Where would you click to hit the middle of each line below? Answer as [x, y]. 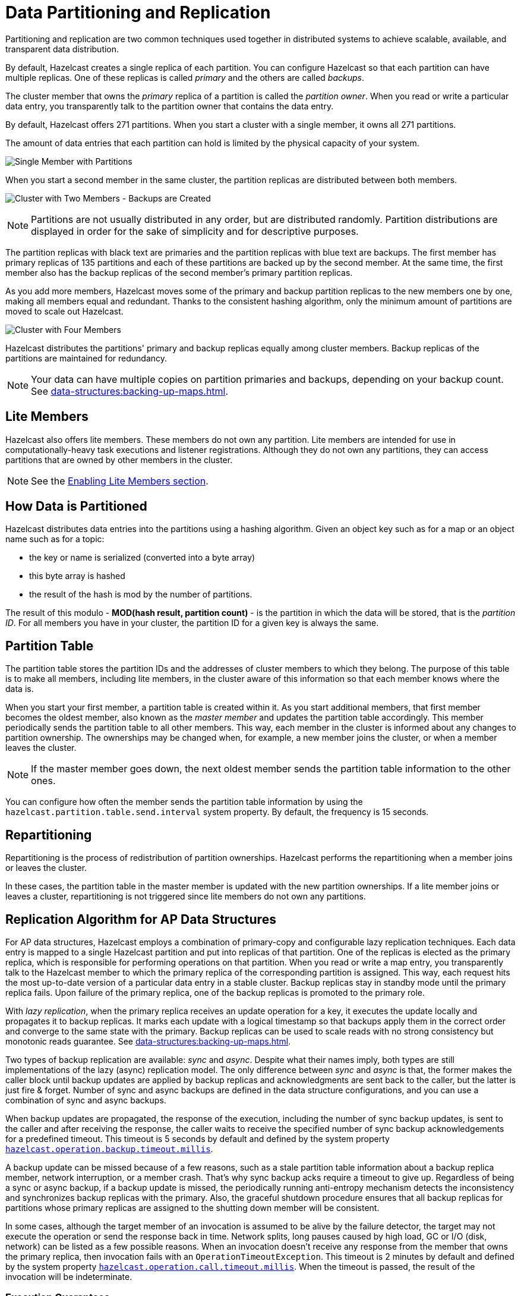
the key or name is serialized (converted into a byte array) [142, 558]
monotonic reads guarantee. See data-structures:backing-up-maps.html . [148, 1041]
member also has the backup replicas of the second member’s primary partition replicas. [179, 272]
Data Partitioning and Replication [138, 12]
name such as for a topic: [55, 539]
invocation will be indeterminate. [69, 1276]
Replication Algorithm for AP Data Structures [141, 919]
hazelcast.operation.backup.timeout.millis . [109, 1149]
